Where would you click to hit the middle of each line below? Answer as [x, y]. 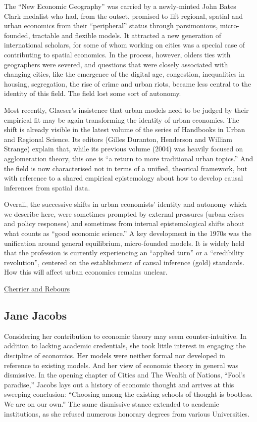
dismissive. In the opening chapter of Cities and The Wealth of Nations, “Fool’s [125, 375]
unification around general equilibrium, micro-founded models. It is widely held [124, 243]
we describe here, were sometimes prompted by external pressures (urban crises [124, 213]
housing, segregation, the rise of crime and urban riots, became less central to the [128, 83]
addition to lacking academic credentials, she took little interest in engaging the [125, 346]
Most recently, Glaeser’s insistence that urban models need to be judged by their [127, 110]
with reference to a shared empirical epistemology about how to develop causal [124, 178]
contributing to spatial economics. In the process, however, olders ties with [117, 54]
